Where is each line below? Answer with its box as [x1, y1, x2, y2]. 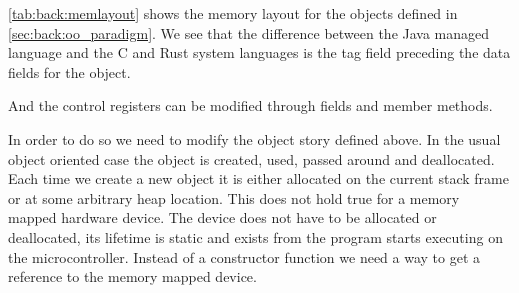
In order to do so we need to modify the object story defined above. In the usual [8, 128, 501, 149]
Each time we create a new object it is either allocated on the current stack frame [8, 168, 509, 189]
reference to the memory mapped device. [8, 266, 257, 287]
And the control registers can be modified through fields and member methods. [8, 95, 493, 116]
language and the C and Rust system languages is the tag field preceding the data [8, 42, 511, 63]
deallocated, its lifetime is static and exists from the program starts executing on [8, 226, 503, 247]
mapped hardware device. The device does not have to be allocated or [8, 207, 437, 228]
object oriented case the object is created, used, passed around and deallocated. [8, 148, 495, 169]
